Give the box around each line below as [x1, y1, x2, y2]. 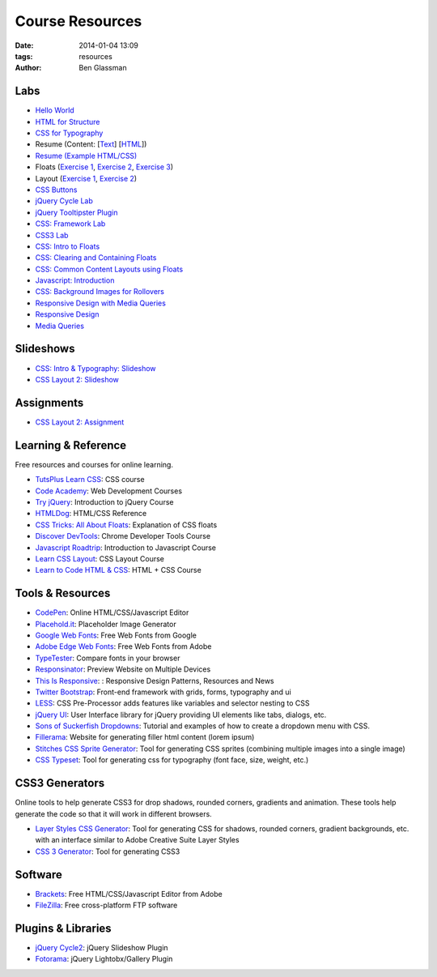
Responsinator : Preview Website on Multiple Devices [35, 664, 211, 674]
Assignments [15, 395, 84, 409]
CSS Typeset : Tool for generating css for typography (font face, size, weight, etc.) [35, 755, 309, 765]
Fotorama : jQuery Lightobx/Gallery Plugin [35, 954, 173, 964]
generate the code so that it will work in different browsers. [15, 808, 212, 818]
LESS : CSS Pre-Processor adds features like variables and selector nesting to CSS [35, 698, 310, 708]
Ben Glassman [78, 63, 127, 73]
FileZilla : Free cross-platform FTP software [35, 900, 178, 911]
